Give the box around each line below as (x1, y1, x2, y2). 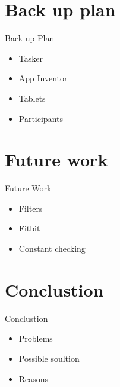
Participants (18, 112, 64, 124)
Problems (18, 332, 53, 345)
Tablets (18, 92, 46, 104)
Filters (18, 202, 43, 214)
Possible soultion (18, 352, 80, 364)
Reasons (18, 372, 49, 385)
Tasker (18, 51, 43, 64)
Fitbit (18, 222, 40, 234)
